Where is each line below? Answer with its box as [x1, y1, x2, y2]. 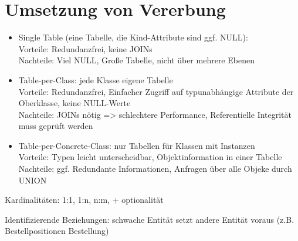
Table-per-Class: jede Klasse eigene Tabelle [18, 73, 173, 86]
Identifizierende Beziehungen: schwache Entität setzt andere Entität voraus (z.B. [5, 213, 294, 225]
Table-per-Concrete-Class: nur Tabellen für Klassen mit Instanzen [18, 139, 255, 151]
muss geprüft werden [18, 120, 93, 132]
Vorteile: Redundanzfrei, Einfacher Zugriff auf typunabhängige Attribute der [18, 85, 294, 97]
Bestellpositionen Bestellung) [5, 225, 109, 237]
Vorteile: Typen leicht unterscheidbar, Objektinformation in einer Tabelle [18, 151, 282, 163]
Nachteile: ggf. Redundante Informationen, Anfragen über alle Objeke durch [18, 162, 292, 175]
